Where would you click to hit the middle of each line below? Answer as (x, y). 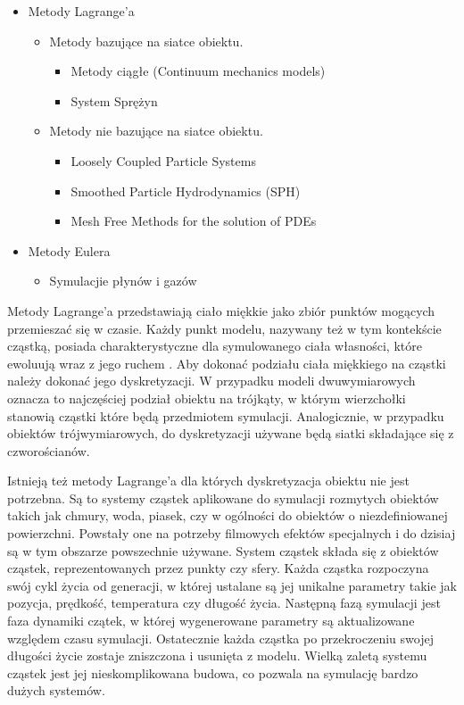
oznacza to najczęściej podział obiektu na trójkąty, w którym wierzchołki (207, 398)
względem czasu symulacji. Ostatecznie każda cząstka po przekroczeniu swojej (220, 638)
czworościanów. (49, 450)
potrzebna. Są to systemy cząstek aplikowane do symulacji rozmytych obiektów (223, 498)
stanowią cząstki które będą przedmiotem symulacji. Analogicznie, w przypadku (226, 415)
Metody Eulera (69, 250)
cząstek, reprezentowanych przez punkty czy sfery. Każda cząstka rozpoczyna (218, 568)
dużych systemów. (56, 690)
